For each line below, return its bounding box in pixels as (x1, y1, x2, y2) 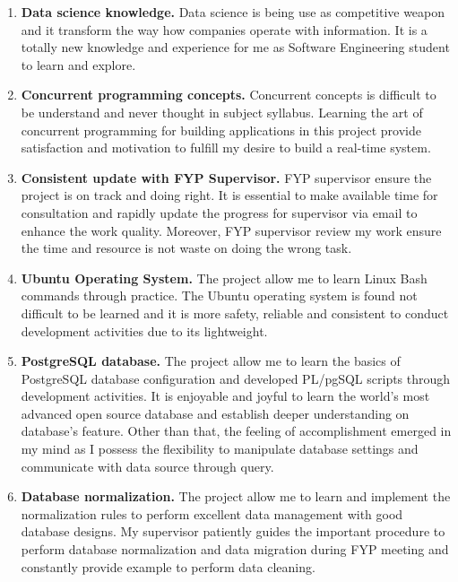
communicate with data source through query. (21, 456, 274, 475)
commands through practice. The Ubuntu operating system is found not (21, 286, 418, 305)
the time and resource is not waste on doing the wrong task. (21, 239, 352, 257)
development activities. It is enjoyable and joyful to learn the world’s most (21, 387, 430, 405)
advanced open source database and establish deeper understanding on (21, 404, 410, 422)
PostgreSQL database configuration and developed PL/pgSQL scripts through (21, 369, 451, 387)
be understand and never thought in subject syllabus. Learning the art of (21, 102, 423, 121)
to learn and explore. (21, 55, 136, 74)
